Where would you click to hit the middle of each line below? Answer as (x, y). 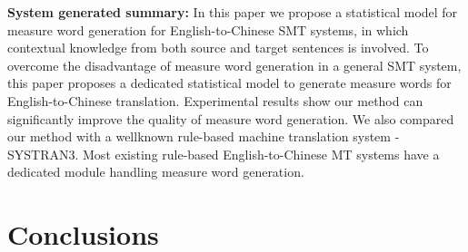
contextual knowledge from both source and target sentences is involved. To (218, 48)
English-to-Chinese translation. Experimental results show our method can (215, 100)
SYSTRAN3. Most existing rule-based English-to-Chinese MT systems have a (224, 154)
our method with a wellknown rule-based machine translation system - (204, 136)
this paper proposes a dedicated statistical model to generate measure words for (229, 83)
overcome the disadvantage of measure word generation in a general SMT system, (234, 65)
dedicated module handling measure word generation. (156, 172)
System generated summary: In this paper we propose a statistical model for (233, 12)
